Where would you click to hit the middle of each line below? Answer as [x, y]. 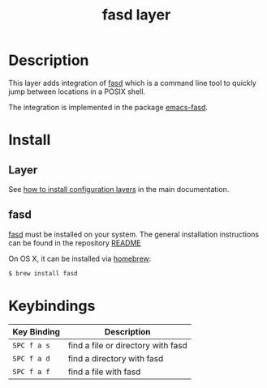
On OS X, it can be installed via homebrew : [80, 258]
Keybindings [52, 306]
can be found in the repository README [75, 243]
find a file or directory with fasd [128, 345]
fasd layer [136, 15]
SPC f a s [31, 345]
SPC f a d [31, 358]
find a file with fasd [104, 372]
